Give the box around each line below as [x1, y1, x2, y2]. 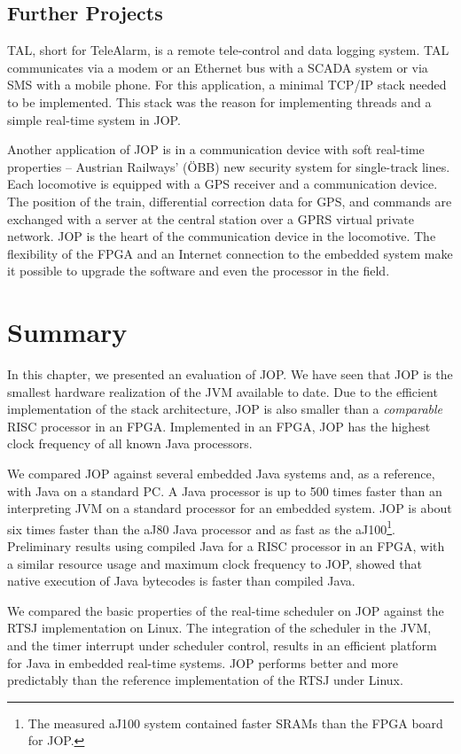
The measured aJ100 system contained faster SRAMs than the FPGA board [27, 713, 443, 732]
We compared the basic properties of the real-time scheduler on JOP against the [7, 601, 444, 619]
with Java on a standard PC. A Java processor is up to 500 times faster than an [7, 481, 442, 500]
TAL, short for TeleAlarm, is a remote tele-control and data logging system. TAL [7, 41, 449, 59]
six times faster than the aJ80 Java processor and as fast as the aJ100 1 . [7, 517, 396, 538]
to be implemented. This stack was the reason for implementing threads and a [7, 92, 432, 111]
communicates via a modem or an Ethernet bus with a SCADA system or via [7, 58, 428, 76]
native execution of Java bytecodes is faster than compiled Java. [7, 571, 356, 590]
